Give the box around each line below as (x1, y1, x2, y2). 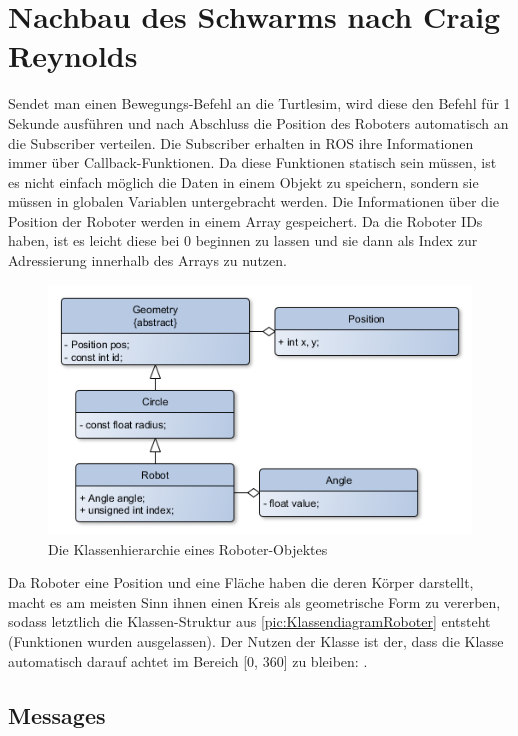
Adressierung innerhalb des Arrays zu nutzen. (8, 250, 287, 271)
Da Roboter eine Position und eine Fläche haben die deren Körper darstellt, (8, 572, 474, 593)
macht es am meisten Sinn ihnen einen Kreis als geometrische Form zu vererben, (8, 591, 501, 612)
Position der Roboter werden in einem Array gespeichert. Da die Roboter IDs (8, 210, 483, 231)
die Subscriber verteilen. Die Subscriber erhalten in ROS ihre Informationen (8, 132, 474, 153)
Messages (8, 699, 106, 730)
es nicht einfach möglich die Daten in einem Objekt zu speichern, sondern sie (8, 171, 479, 192)
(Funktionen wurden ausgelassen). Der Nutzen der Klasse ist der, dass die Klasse (8, 631, 504, 652)
